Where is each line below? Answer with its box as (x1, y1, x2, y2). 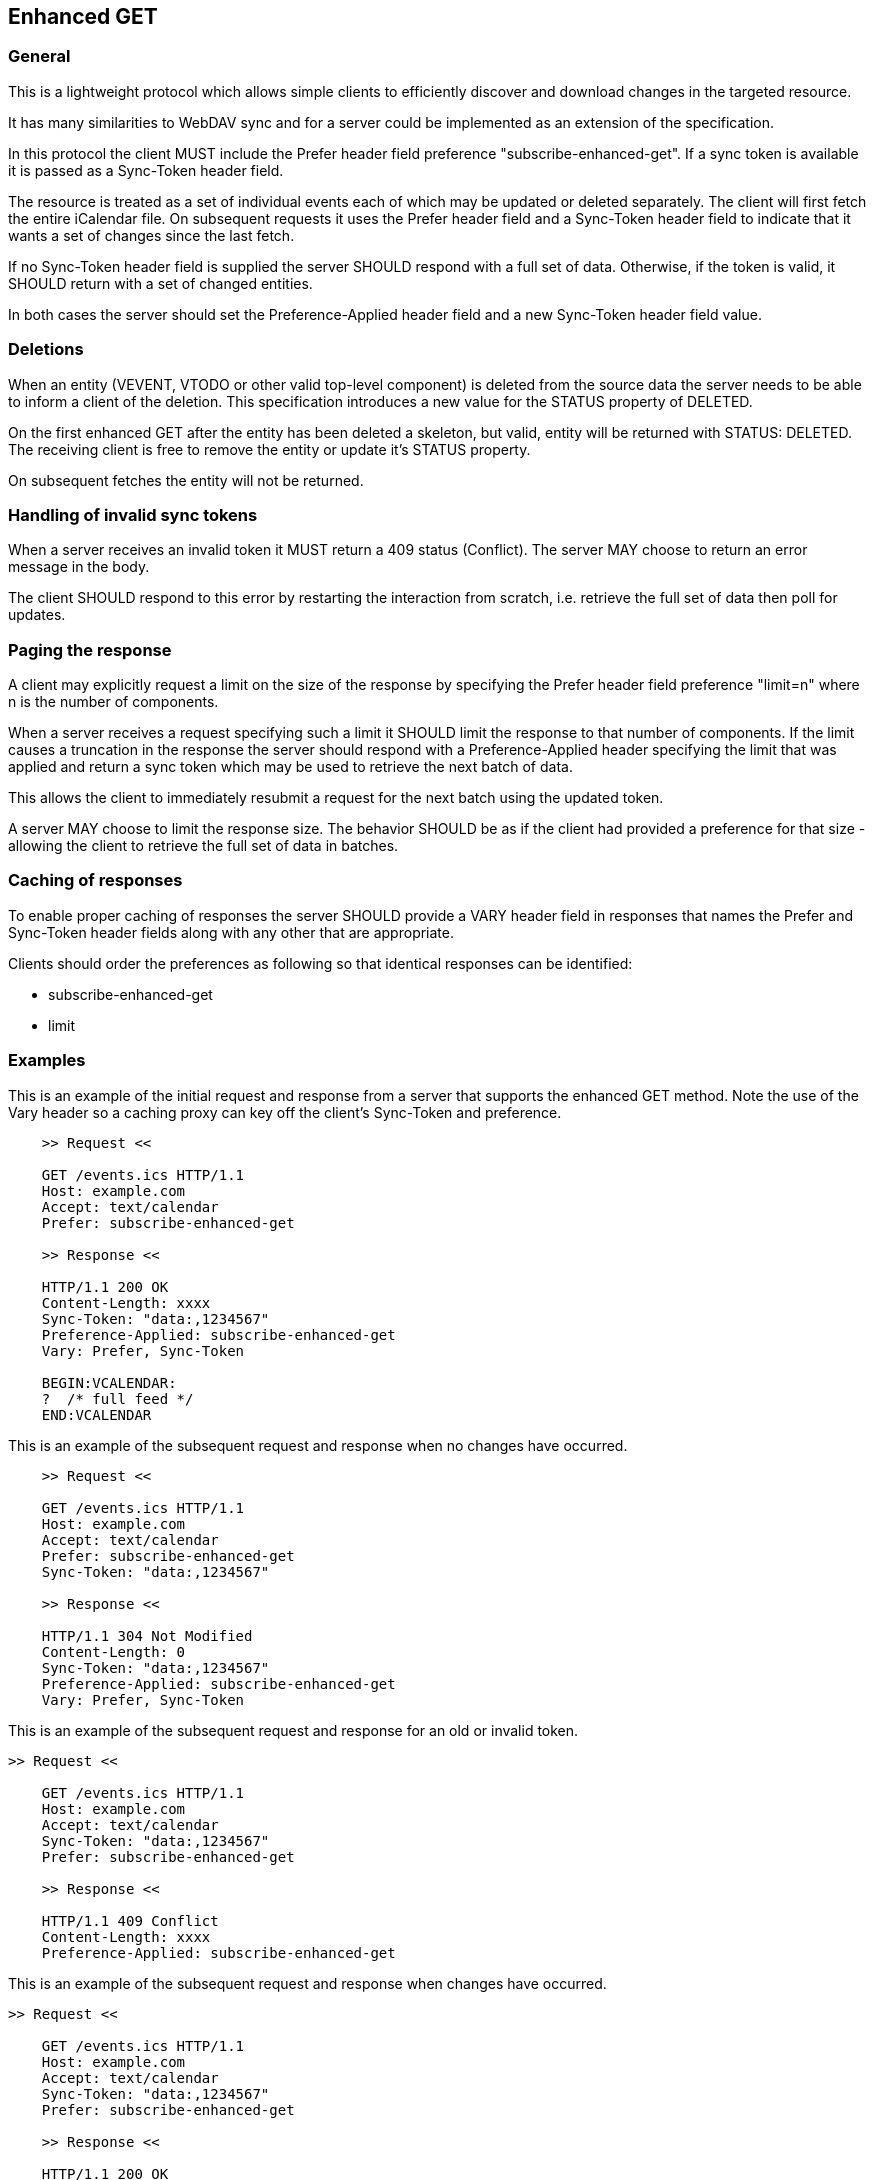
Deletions (8, 339, 84, 360)
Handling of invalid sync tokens (8, 504, 258, 525)
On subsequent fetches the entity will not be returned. (8, 471, 364, 489)
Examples (8, 1050, 86, 1071)
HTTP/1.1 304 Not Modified (41, 1627, 253, 1644)
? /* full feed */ (41, 1390, 194, 1407)
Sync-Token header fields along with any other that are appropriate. (8, 923, 454, 941)
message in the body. (8, 558, 150, 576)
